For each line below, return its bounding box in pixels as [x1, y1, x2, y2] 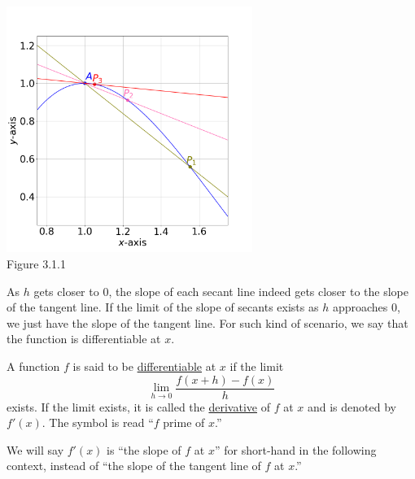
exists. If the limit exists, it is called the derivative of [7, 398, 270, 415]
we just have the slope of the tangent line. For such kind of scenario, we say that [7, 314, 408, 331]
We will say [7, 441, 64, 458]
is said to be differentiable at [72, 357, 216, 374]
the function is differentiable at [7, 330, 161, 347]
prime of [163, 414, 205, 431]
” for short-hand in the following [214, 441, 377, 458]
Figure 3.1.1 [7, 255, 66, 272]
